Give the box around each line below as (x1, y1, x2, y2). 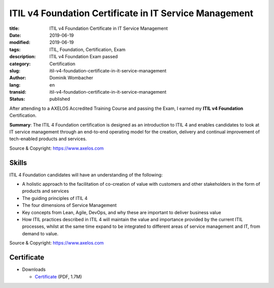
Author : (9, 75, 26, 81)
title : (9, 25, 20, 31)
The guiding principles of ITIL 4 (22, 195, 88, 201)
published (49, 96, 71, 102)
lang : (9, 81, 21, 88)
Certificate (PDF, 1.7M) (35, 273, 82, 279)
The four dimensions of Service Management (22, 202, 117, 209)
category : (9, 61, 31, 67)
